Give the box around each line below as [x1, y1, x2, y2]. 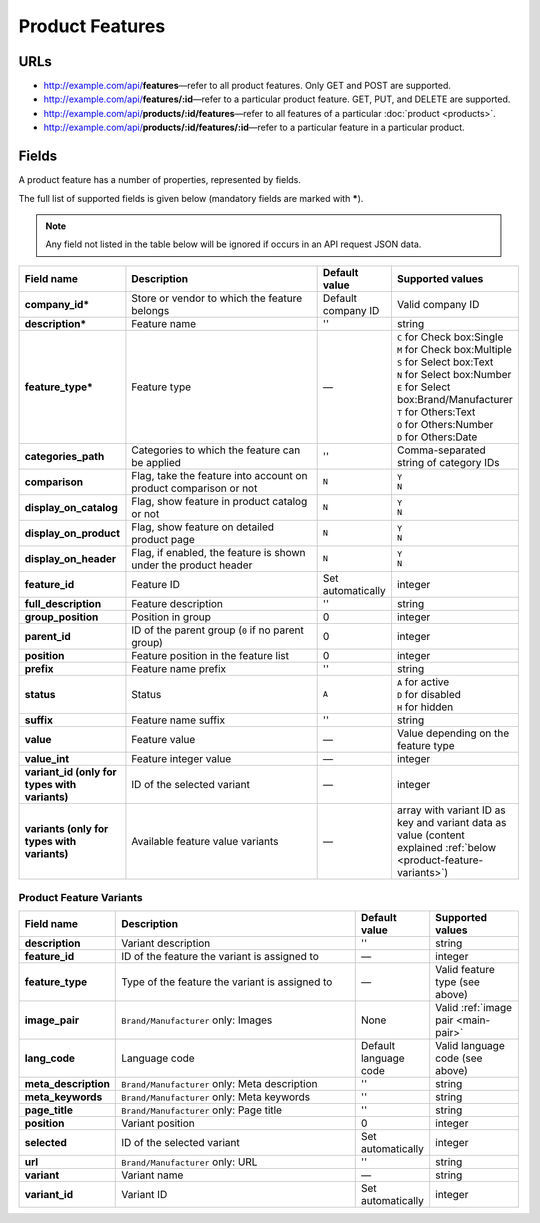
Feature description [131, 596, 224, 610]
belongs [131, 303, 170, 317]
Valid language [435, 1039, 505, 1053]
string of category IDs [396, 455, 500, 469]
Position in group [131, 610, 212, 624]
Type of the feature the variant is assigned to [121, 975, 333, 989]
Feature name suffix [131, 713, 225, 727]
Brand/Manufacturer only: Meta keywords [121, 1090, 311, 1104]
